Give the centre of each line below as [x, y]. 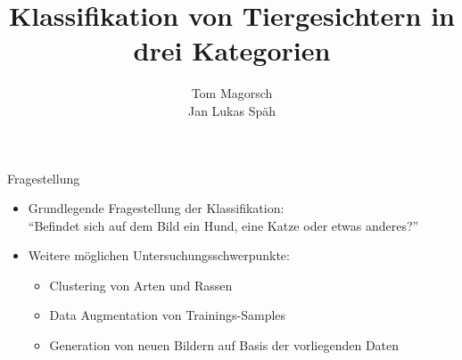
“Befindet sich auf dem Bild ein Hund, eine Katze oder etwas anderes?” [223, 225]
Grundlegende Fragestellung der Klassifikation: [156, 208]
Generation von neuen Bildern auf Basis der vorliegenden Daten [224, 345]
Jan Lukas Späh [232, 110]
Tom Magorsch [232, 93]
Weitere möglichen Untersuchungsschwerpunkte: [159, 255]
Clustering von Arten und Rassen [141, 285]
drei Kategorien [232, 50]
